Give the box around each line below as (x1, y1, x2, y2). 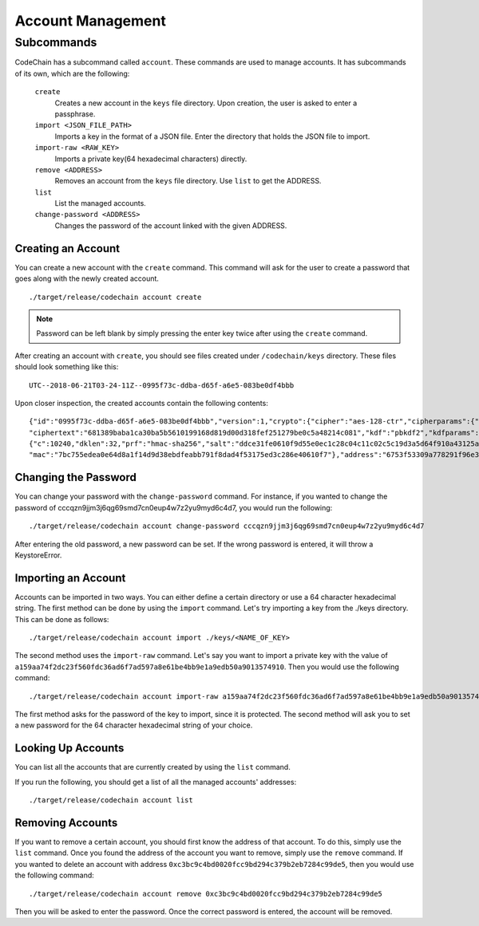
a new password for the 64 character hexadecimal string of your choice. (14, 720, 253, 730)
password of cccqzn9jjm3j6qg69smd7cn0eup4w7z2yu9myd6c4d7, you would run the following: (14, 502, 333, 512)
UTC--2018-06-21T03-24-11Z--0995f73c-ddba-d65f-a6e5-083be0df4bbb (29, 380, 295, 390)
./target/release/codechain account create (29, 292, 202, 301)
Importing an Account (14, 571, 126, 585)
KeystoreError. (14, 550, 62, 560)
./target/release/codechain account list (29, 796, 193, 805)
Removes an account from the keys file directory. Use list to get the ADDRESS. (54, 176, 322, 186)
